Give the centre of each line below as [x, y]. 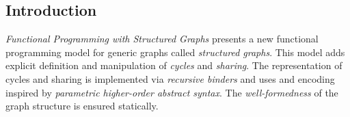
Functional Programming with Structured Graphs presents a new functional [162, 39]
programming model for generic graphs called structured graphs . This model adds [175, 52]
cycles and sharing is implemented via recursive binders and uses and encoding [170, 78]
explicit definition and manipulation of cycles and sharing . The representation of [174, 65]
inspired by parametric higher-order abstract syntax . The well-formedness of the [172, 92]
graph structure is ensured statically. [82, 106]
